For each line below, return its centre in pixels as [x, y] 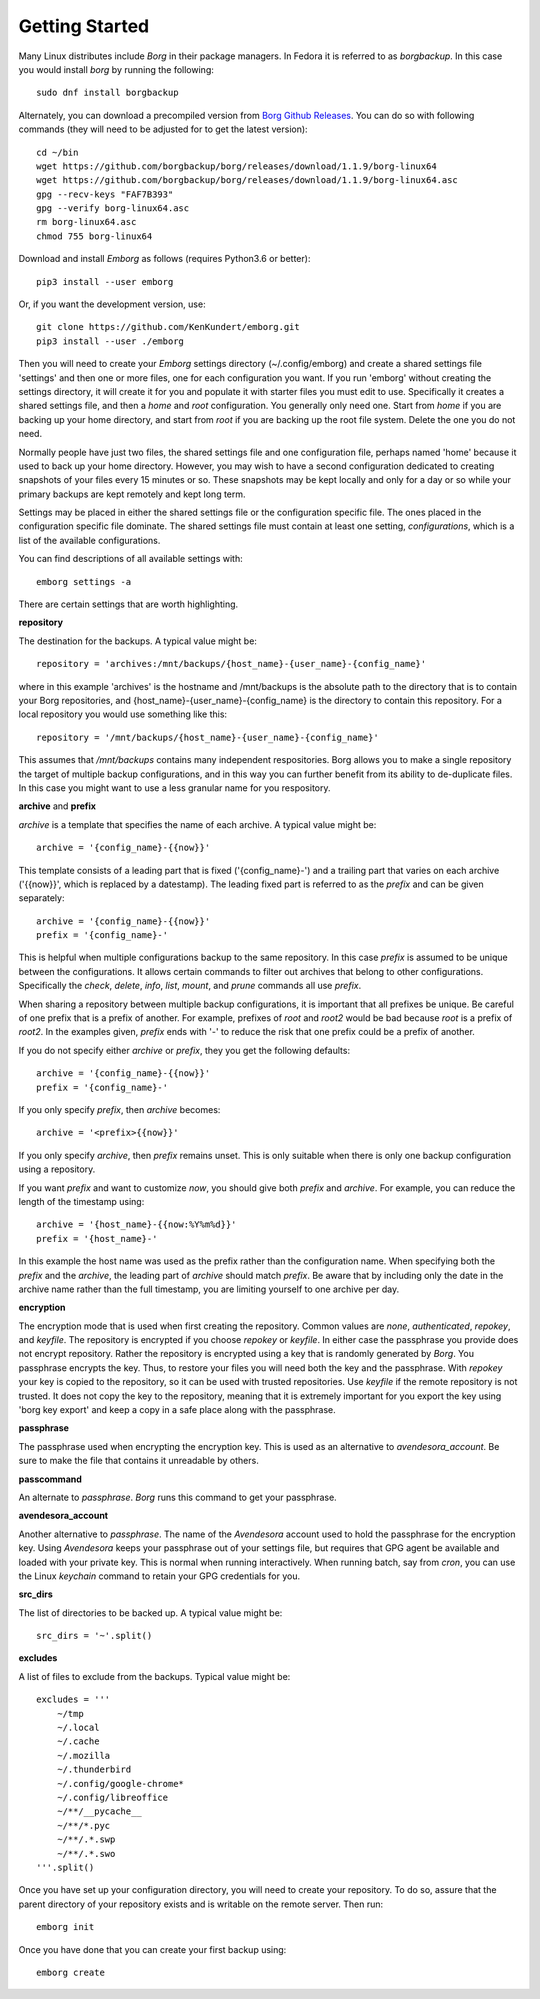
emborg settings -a [84, 581]
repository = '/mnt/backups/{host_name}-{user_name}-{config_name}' [207, 737]
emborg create [70, 1972]
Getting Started [84, 26]
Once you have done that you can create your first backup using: [152, 1949]
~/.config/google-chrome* [120, 1783]
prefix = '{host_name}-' [97, 1238]
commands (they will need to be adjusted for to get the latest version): [163, 129]
